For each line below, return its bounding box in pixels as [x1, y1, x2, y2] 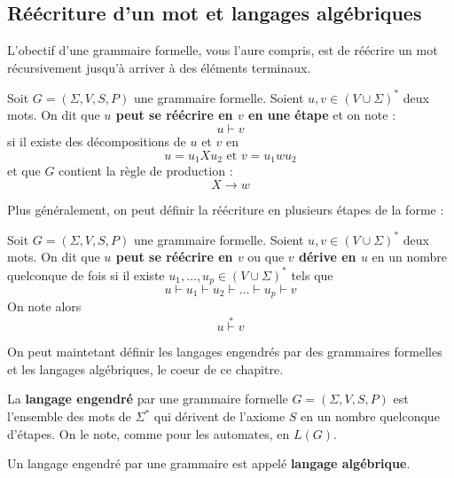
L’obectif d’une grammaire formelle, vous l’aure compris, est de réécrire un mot [7, 41, 438, 59]
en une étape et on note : [248, 106, 396, 124]
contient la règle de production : [59, 161, 233, 180]
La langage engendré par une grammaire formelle [7, 389, 288, 408]
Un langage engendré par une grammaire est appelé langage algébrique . [7, 454, 411, 473]
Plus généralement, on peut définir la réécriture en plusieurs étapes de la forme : [7, 200, 444, 218]
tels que [291, 265, 333, 284]
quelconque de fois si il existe [7, 265, 165, 284]
